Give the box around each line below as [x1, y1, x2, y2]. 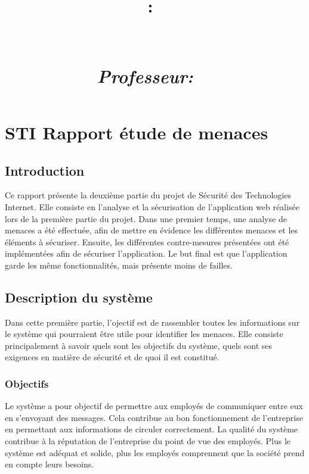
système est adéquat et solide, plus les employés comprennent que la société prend [5, 446, 305, 459]
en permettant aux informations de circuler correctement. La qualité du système [5, 423, 298, 435]
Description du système [5, 288, 153, 306]
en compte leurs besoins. [5, 458, 94, 470]
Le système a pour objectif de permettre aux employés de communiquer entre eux [5, 400, 303, 412]
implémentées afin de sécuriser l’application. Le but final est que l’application [5, 247, 288, 260]
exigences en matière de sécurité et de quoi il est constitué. [5, 351, 220, 363]
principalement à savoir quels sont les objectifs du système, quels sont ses [5, 339, 273, 351]
